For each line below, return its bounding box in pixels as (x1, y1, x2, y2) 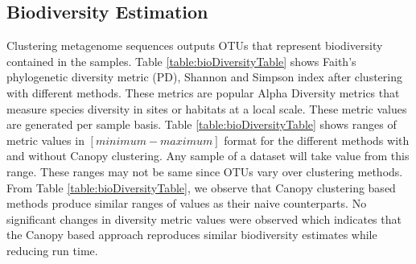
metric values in (6, 131, 84, 148)
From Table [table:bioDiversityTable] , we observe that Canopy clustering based (6, 179, 396, 196)
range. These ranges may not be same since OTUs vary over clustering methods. (6, 163, 403, 179)
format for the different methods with (224, 131, 410, 148)
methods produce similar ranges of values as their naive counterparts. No (6, 195, 367, 212)
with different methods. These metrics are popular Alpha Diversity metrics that (6, 84, 400, 101)
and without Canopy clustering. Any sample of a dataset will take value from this (6, 147, 410, 164)
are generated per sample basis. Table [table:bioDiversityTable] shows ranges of (6, 116, 397, 133)
